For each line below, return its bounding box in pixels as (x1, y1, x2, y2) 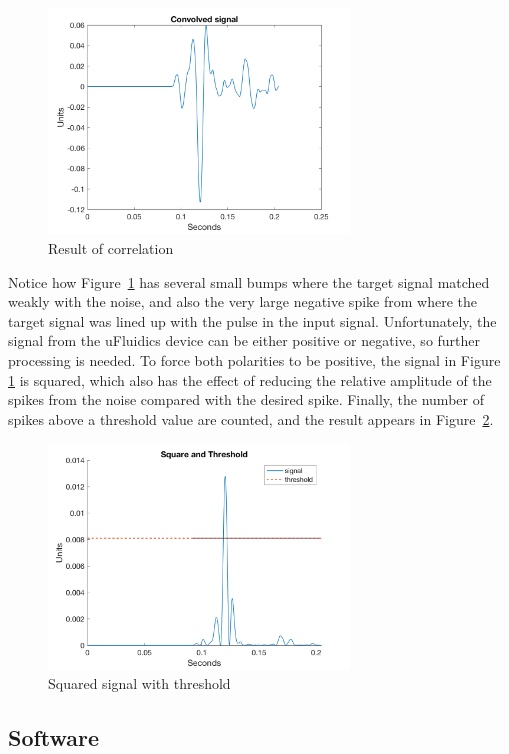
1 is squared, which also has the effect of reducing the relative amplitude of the (8, 369, 492, 390)
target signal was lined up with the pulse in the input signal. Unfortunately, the (8, 310, 497, 331)
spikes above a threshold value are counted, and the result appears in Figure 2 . (8, 408, 494, 429)
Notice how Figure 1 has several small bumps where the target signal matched (8, 271, 490, 292)
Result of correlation (48, 238, 174, 259)
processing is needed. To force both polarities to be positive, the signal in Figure (8, 350, 501, 371)
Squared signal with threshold (48, 673, 231, 694)
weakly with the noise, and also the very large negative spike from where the (8, 291, 477, 312)
